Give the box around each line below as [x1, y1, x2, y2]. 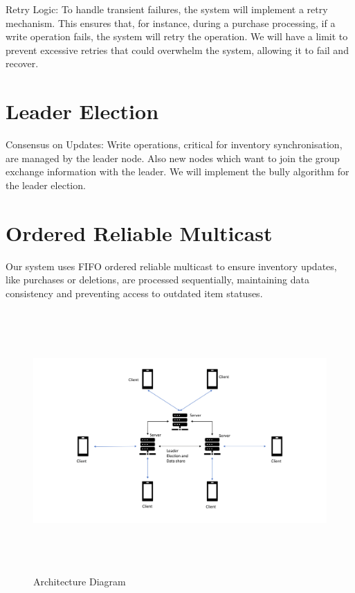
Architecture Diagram [33, 574, 126, 588]
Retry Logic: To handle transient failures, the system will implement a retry [6, 2, 328, 16]
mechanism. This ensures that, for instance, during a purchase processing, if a [6, 15, 336, 30]
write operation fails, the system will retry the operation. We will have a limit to [6, 29, 348, 44]
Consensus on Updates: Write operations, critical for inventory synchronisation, [6, 137, 343, 152]
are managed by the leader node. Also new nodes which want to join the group [6, 150, 340, 165]
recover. [6, 56, 39, 71]
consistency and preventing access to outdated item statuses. [6, 285, 263, 300]
